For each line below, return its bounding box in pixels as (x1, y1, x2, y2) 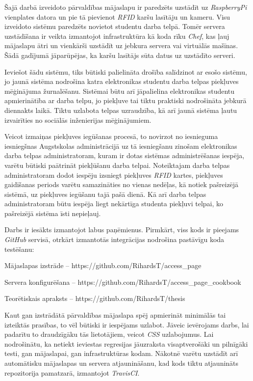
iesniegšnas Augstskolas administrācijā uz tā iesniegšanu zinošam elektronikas (4, 140, 237, 151)
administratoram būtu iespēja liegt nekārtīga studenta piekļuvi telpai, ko (4, 198, 224, 209)
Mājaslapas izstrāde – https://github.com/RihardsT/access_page (4, 260, 202, 271)
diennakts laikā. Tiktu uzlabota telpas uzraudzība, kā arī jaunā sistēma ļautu (4, 105, 237, 115)
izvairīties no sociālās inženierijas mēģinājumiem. (4, 114, 152, 125)
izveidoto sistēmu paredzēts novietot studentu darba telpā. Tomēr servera (4, 21, 225, 31)
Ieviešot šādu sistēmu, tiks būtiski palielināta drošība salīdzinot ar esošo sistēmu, (4, 66, 247, 77)
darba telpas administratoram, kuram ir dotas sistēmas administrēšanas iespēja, (4, 150, 245, 161)
